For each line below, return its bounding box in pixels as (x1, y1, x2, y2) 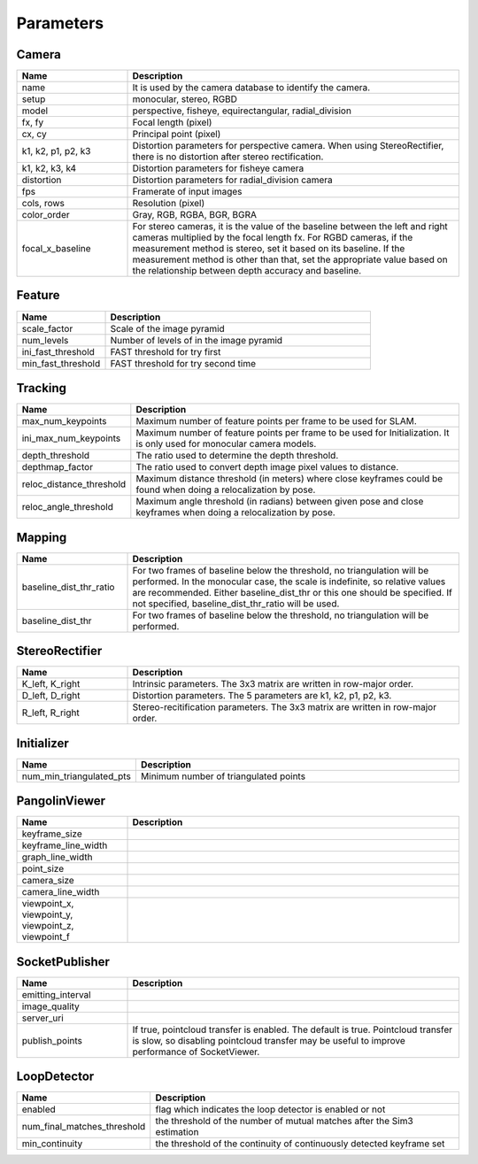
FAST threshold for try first (110, 345, 221, 358)
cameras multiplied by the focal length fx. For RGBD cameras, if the (132, 231, 413, 243)
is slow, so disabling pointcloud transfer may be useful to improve (132, 1034, 406, 1046)
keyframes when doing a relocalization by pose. (135, 506, 335, 519)
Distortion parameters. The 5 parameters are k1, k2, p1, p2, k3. (132, 690, 392, 702)
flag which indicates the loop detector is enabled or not (155, 1103, 386, 1115)
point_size (21, 863, 65, 875)
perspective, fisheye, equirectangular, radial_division (132, 104, 351, 117)
